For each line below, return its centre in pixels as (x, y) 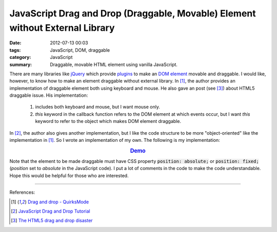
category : (20, 57)
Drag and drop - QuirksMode (58, 202)
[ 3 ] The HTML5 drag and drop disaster (52, 221)
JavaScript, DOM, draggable (80, 50)
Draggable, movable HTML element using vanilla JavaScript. (114, 65)
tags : (15, 50)
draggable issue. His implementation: (49, 95)
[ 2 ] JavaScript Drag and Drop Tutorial (51, 211)
